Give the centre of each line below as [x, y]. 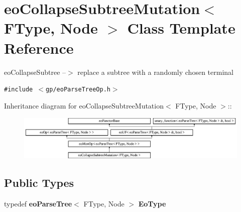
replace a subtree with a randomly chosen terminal [155, 72]
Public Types [39, 183]
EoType [152, 204]
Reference [39, 47]
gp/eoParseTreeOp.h [78, 90]
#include [19, 90]
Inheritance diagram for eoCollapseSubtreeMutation [84, 105]
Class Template [181, 28]
